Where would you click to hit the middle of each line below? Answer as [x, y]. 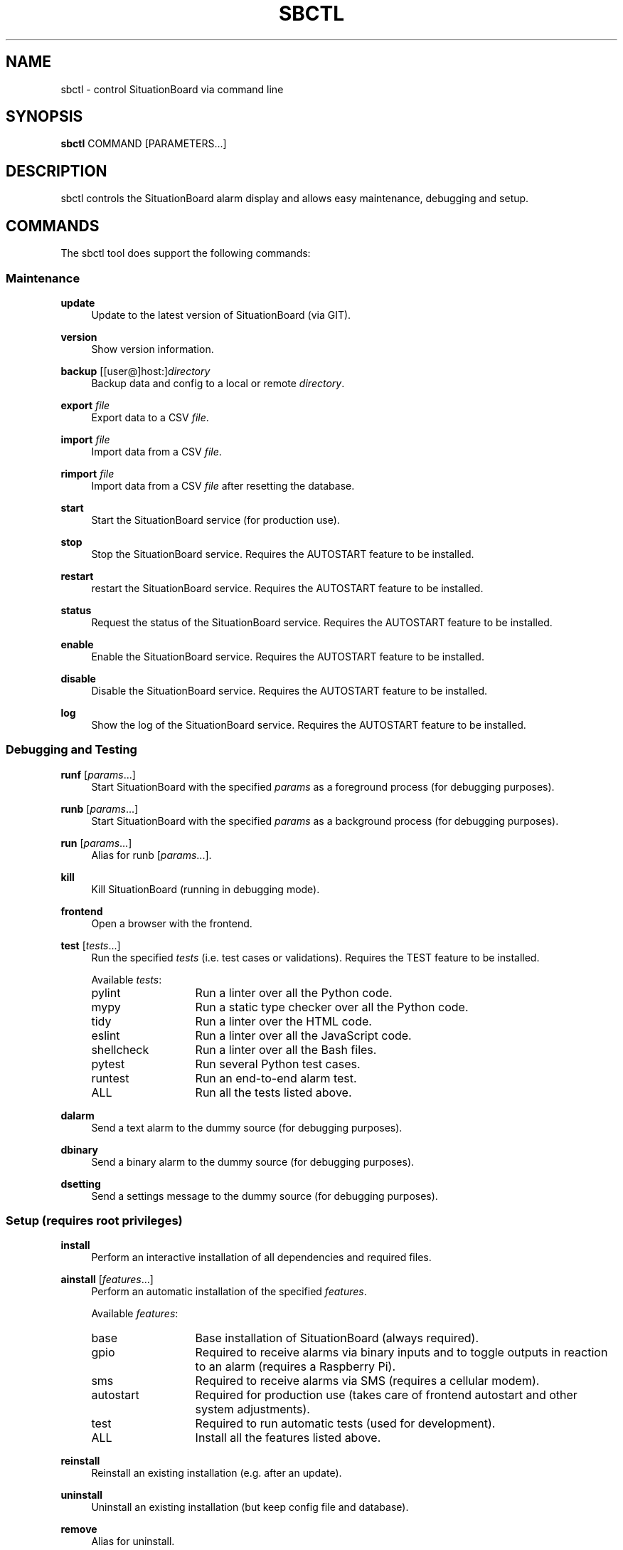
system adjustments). [252, 1409]
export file [85, 405]
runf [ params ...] [98, 774]
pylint [106, 992]
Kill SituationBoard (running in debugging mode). [206, 889]
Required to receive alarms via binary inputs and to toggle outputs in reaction [401, 1353]
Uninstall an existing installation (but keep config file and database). [250, 1507]
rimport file [87, 473]
